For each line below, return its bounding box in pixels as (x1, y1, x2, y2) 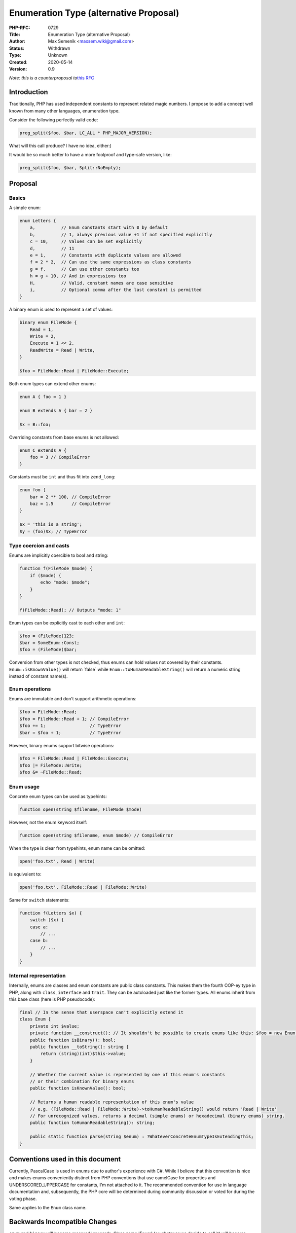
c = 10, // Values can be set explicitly (30, 239, 142, 244)
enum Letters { (19, 218, 56, 224)
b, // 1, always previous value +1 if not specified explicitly (30, 232, 212, 237)
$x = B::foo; (19, 422, 51, 427)
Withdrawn (48, 45, 71, 51)
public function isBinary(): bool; (30, 1037, 116, 1043)
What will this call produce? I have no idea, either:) (9, 143, 112, 148)
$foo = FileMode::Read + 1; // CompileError (19, 716, 129, 722)
